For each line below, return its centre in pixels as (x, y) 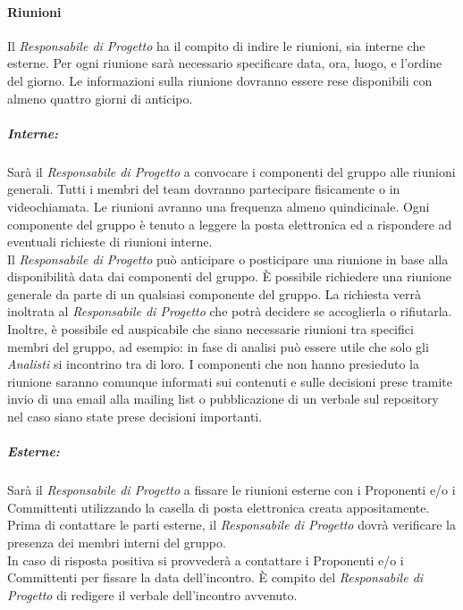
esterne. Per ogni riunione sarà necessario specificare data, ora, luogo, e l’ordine (225, 63)
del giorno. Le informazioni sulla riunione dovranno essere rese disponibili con (220, 80)
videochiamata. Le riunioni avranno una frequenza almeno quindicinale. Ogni (219, 206)
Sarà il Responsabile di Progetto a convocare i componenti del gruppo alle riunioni (231, 171)
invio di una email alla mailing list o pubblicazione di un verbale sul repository (223, 399)
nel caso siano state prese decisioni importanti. (135, 417)
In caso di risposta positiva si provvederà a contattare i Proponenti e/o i (206, 560)
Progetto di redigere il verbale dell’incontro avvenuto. (152, 594)
